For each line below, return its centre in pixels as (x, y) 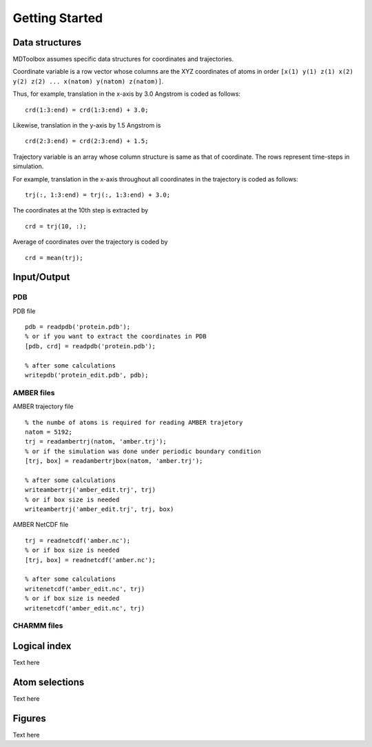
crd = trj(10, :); (56, 226)
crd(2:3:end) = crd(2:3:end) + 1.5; (87, 141)
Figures (29, 718)
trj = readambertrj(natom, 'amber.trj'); (96, 442)
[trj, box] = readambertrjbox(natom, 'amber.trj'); (114, 461)
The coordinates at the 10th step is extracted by (81, 210)
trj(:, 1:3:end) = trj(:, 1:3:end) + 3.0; (98, 195)
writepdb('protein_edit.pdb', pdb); (87, 375)
